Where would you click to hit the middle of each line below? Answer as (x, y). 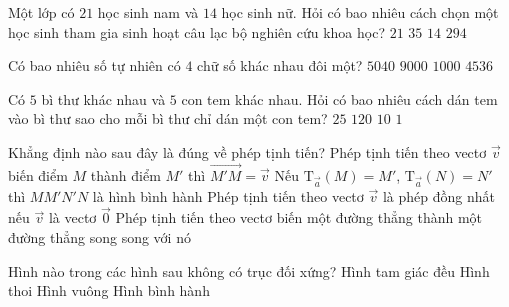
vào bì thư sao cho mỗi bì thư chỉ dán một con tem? (168, 118)
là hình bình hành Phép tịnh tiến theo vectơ (228, 195)
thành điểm (125, 174)
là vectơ (72, 217)
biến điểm (38, 174)
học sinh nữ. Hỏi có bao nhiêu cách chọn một (360, 12)
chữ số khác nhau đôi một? (280, 65)
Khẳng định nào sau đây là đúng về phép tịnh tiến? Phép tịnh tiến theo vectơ (247, 151)
